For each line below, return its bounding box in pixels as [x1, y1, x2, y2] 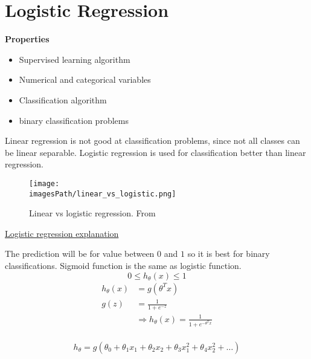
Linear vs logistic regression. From [29, 207, 156, 219]
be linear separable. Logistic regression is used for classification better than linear [5, 146, 306, 158]
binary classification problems [19, 114, 129, 126]
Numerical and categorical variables [19, 73, 151, 86]
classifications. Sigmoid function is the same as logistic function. [5, 259, 242, 271]
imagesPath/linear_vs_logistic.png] [29, 189, 176, 198]
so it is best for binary [187, 247, 270, 260]
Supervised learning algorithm [19, 53, 130, 65]
